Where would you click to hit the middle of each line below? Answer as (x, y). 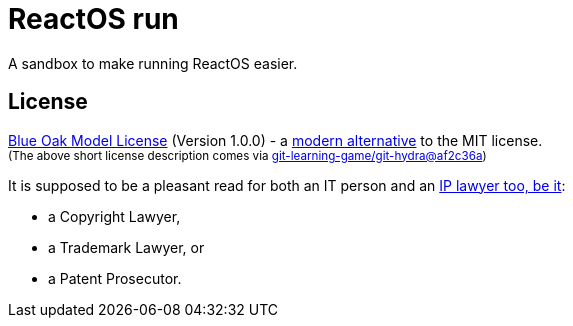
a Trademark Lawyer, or (126, 247)
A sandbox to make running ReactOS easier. (153, 63)
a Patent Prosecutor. (115, 278)
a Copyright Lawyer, (114, 216)
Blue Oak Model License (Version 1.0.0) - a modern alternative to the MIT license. (275, 140)
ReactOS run (93, 19)
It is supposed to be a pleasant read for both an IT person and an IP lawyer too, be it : (287, 185)
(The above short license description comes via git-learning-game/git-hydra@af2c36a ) (247, 155)
